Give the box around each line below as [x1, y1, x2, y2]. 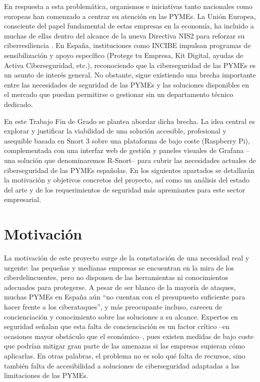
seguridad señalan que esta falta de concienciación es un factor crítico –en [4, 321, 230, 331]
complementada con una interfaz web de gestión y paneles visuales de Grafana [4, 145, 244, 155]
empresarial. [4, 194, 41, 204]
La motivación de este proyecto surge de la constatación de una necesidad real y [4, 252, 249, 262]
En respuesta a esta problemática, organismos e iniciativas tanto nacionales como [4, 1, 253, 11]
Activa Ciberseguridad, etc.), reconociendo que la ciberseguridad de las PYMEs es [4, 59, 256, 70]
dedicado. [4, 98, 33, 109]
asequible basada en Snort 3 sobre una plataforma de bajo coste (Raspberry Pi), [4, 135, 250, 145]
